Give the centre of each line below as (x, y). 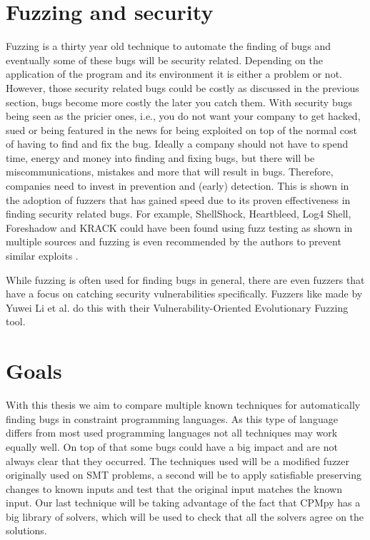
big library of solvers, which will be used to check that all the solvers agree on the (185, 516)
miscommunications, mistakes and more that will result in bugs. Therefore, (170, 172)
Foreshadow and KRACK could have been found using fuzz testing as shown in (179, 227)
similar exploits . (42, 256)
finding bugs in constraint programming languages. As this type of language (172, 418)
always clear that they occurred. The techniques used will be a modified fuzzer (178, 460)
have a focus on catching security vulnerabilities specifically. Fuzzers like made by (184, 294)
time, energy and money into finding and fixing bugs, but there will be (160, 157)
